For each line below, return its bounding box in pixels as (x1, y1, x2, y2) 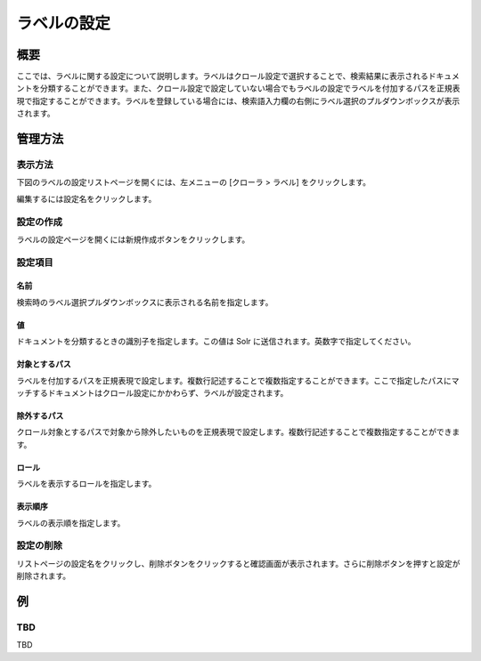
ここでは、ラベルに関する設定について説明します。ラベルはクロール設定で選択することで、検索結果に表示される (16, 71, 429, 82)
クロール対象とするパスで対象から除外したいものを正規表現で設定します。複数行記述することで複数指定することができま (16, 427, 461, 438)
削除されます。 (16, 570, 71, 582)
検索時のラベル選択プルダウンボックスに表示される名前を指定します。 (16, 296, 273, 307)
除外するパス (16, 410, 64, 422)
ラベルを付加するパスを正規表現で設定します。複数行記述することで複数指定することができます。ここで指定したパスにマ (16, 375, 460, 386)
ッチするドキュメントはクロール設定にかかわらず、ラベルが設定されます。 (16, 388, 289, 399)
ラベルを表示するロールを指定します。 (16, 479, 157, 489)
